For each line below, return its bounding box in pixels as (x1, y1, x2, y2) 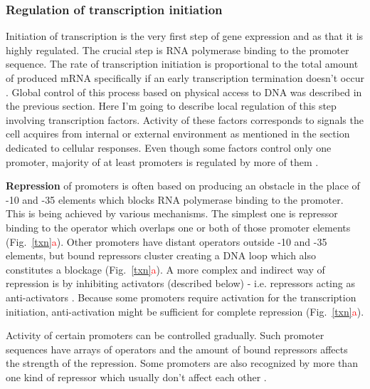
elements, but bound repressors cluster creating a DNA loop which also (6, 248, 317, 263)
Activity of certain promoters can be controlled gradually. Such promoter (6, 328, 324, 343)
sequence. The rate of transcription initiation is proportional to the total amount (6, 56, 359, 71)
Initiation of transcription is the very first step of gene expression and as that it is (6, 28, 364, 43)
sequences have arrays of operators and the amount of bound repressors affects (6, 341, 348, 356)
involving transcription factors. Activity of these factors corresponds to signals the (6, 112, 364, 127)
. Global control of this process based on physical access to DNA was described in (6, 84, 362, 99)
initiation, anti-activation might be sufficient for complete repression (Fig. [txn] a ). (6, 304, 364, 318)
